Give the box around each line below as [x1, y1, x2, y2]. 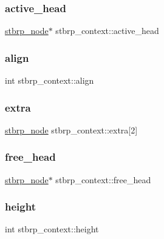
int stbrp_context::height [5, 223, 99, 235]
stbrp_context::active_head [55, 24, 159, 37]
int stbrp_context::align [5, 74, 94, 87]
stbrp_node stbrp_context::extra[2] [5, 123, 138, 136]
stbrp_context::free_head [55, 173, 151, 186]
